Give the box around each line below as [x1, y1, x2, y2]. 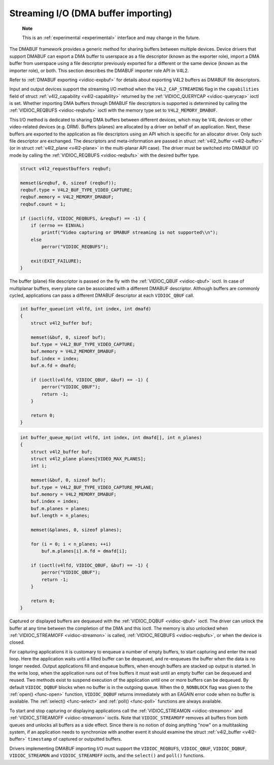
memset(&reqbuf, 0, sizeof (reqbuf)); [20, 180, 117, 186]
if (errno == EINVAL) [30, 222, 85, 228]
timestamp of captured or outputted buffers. [27, 736, 122, 742]
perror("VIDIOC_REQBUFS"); [41, 244, 109, 250]
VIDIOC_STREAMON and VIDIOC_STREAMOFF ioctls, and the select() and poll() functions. [9, 752, 205, 758]
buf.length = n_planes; [30, 513, 90, 518]
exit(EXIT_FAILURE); [30, 258, 82, 264]
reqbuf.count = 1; [20, 201, 66, 207]
